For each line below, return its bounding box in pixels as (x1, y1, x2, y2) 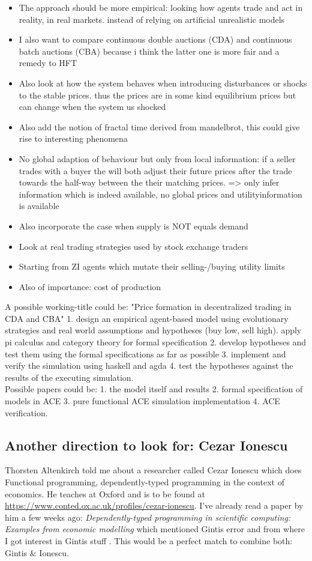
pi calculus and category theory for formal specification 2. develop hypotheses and (5, 336, 307, 348)
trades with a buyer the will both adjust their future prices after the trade (19, 164, 292, 177)
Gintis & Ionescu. (5, 546, 69, 559)
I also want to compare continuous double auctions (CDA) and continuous (19, 33, 292, 46)
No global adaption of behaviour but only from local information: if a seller (19, 152, 296, 165)
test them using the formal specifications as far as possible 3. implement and (5, 347, 286, 360)
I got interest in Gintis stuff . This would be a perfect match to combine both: (5, 534, 293, 547)
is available (19, 199, 59, 212)
